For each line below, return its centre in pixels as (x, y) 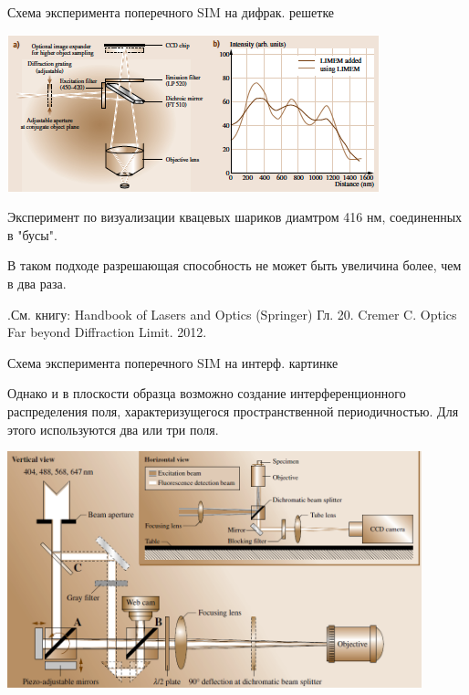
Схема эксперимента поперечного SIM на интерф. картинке (173, 362)
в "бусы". (32, 234)
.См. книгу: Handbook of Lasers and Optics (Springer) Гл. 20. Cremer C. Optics (232, 314)
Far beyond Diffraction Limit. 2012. (107, 332)
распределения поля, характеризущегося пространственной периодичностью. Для (233, 411)
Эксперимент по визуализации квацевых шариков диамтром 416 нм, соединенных (235, 217)
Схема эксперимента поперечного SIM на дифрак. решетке (171, 12)
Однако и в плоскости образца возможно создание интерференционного (207, 393)
